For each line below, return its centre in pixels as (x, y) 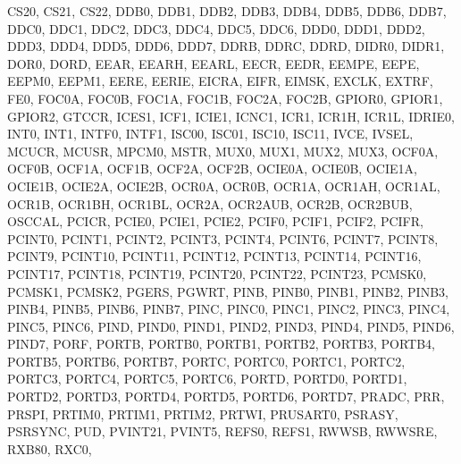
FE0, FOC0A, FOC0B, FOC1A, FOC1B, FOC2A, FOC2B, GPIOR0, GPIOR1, (225, 98)
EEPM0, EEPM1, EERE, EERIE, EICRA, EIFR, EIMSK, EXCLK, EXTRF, (220, 81)
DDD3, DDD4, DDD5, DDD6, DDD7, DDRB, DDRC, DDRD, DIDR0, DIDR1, (226, 46)
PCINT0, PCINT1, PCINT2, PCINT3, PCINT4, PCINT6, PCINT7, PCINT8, (223, 238)
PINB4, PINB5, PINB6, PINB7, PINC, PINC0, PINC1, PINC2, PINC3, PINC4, (229, 309)
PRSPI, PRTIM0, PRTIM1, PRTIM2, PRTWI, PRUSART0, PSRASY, (203, 413)
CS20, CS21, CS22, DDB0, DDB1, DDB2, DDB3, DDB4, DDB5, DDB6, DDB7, (227, 11)
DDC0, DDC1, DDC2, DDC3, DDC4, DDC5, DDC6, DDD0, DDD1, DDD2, (216, 28)
